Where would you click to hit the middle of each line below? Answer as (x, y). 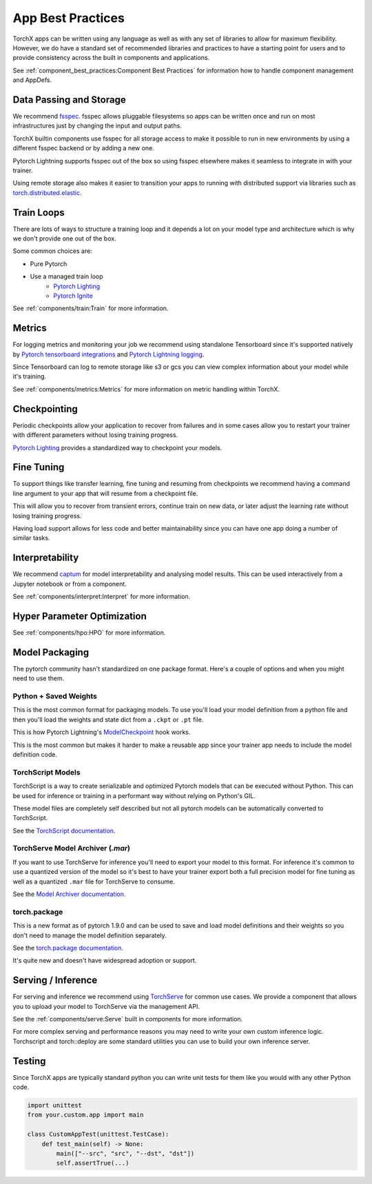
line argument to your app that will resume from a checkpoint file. (105, 493)
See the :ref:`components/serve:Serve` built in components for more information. (128, 1019)
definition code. (35, 754)
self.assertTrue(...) (93, 1163)
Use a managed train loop (66, 276)
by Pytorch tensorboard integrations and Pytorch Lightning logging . (108, 354)
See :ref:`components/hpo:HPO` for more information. (89, 633)
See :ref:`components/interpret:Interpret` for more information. (102, 597)
